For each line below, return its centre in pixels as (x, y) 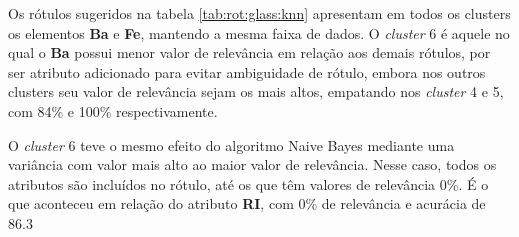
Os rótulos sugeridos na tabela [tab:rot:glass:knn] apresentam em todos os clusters (259, 13)
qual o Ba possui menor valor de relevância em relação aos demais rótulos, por (249, 52)
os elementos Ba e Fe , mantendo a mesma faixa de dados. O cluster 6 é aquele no (259, 32)
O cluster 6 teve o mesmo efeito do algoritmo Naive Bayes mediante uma (231, 144)
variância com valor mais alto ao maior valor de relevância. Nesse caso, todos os (252, 164)
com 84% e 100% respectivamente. (113, 110)
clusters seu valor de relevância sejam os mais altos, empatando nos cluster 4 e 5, (256, 91)
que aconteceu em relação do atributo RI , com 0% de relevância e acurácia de (247, 203)
